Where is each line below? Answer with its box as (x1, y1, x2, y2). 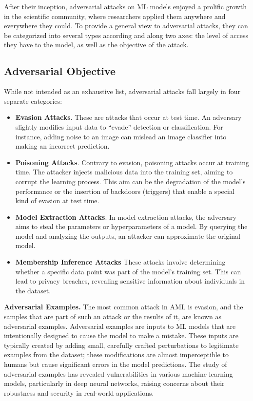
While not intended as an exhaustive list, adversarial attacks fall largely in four (4, 86, 241, 96)
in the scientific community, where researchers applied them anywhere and (4, 11, 226, 21)
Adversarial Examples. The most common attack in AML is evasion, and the (4, 302, 243, 312)
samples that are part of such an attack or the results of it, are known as (4, 311, 221, 322)
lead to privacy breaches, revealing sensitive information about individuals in (15, 276, 245, 286)
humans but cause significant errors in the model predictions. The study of (4, 359, 227, 369)
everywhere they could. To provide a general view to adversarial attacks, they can (4, 20, 248, 31)
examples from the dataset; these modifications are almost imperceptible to (4, 349, 229, 360)
